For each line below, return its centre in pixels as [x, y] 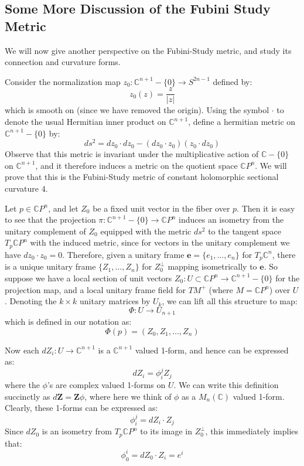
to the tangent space [245, 231]
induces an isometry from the [231, 220]
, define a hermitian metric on [242, 122]
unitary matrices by [115, 301]
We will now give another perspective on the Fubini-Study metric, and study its [148, 50]
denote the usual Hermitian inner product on [86, 122]
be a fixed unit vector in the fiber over [161, 208]
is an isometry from [77, 431]
